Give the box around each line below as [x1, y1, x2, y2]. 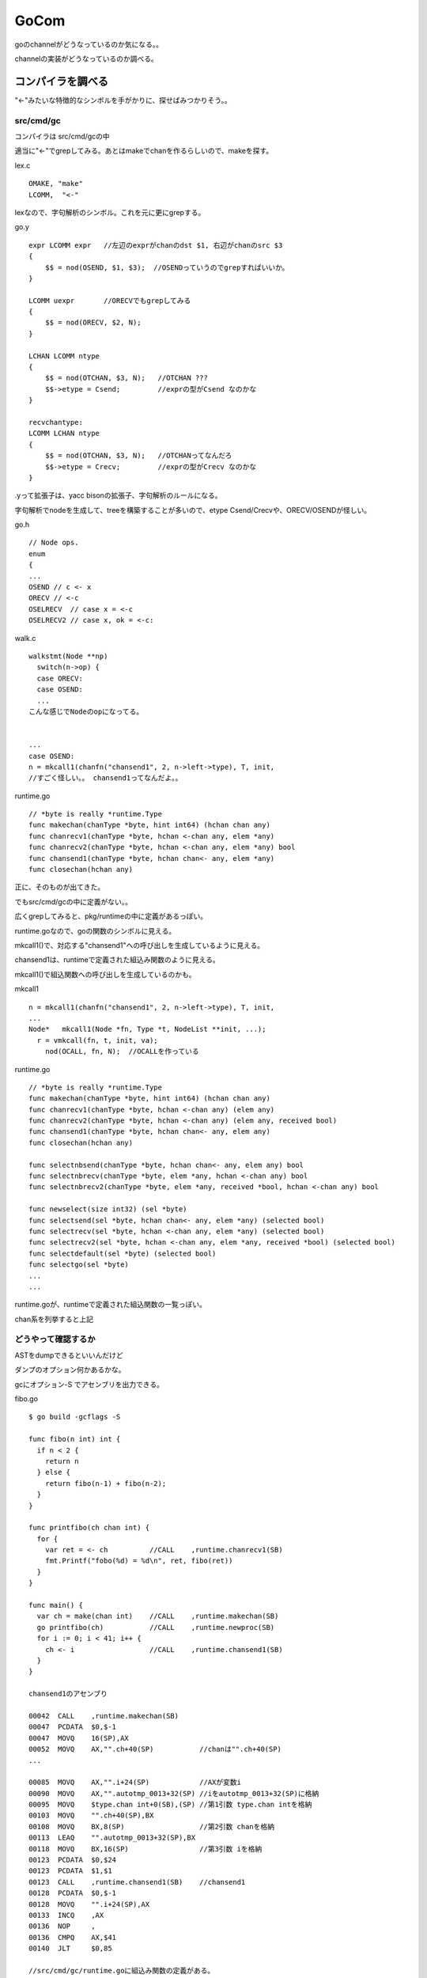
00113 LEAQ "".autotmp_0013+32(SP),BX [28, 1833, 196, 1843]
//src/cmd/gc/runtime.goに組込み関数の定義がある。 [28, 1966, 215, 1975]
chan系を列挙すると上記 [14, 1314, 94, 1324]
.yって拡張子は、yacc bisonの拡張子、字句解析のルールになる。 [14, 491, 222, 500]
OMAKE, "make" [28, 179, 83, 188]
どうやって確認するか [14, 1334, 96, 1345]
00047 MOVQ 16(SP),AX [28, 1734, 130, 1742]
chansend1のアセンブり [28, 1689, 108, 1699]
